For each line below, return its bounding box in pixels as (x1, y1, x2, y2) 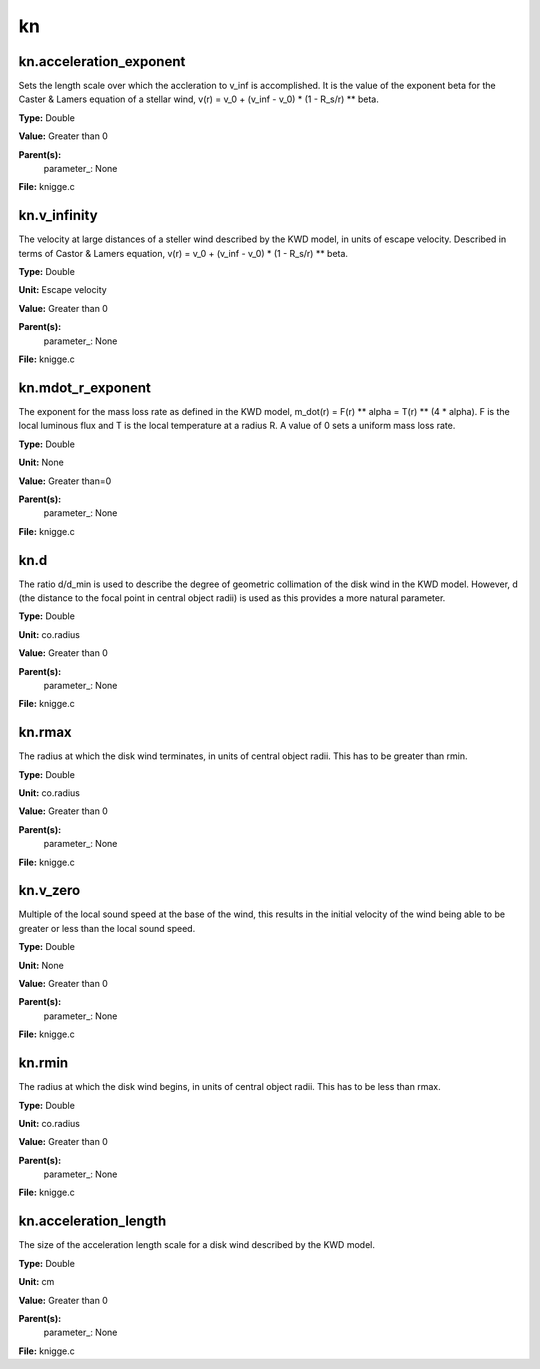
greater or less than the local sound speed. (18, 922, 196, 934)
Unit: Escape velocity (18, 284, 107, 296)
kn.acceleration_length (18, 1213, 167, 1230)
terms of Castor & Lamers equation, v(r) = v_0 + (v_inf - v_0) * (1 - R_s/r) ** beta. (18, 247, 349, 259)
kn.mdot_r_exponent (18, 379, 152, 396)
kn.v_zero (18, 882, 81, 899)
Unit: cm (18, 1276, 55, 1288)
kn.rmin (18, 1055, 69, 1072)
